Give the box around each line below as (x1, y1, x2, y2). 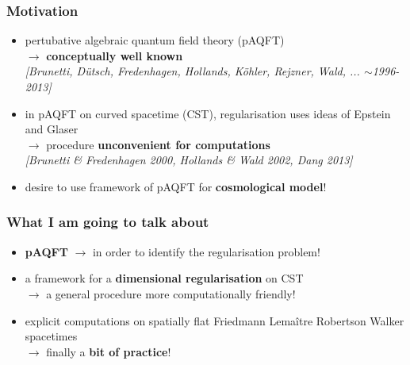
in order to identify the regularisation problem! (92, 243, 320, 259)
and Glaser (25, 121, 79, 137)
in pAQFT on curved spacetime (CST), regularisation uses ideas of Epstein (25, 105, 391, 121)
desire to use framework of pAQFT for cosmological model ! (25, 178, 327, 194)
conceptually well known (46, 47, 183, 63)
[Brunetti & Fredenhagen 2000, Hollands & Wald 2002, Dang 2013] (25, 152, 353, 168)
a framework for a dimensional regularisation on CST (25, 270, 304, 286)
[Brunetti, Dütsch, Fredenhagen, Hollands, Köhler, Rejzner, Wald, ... (25, 63, 360, 79)
